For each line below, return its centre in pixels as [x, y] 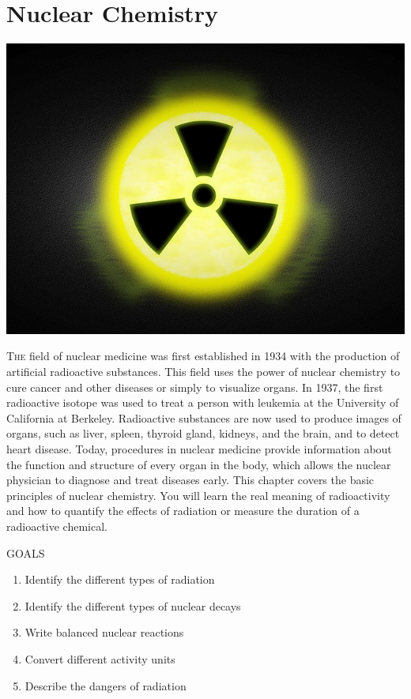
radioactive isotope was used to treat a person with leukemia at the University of [203, 402]
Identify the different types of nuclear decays [133, 605]
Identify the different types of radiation [120, 579]
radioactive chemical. [57, 526]
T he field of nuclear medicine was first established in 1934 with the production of [203, 356]
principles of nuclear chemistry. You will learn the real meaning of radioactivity [198, 495]
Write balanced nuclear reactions [104, 632]
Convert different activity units [100, 658]
